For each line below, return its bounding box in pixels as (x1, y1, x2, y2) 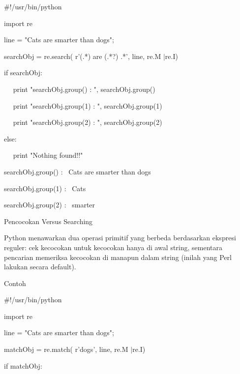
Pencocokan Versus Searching (4, 216, 93, 226)
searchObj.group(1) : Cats (4, 183, 86, 193)
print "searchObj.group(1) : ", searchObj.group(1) (13, 100, 162, 111)
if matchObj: (4, 360, 42, 371)
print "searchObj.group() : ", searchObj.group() (13, 84, 155, 94)
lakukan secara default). (4, 261, 76, 272)
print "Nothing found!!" (13, 150, 83, 160)
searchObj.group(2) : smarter (4, 200, 95, 210)
